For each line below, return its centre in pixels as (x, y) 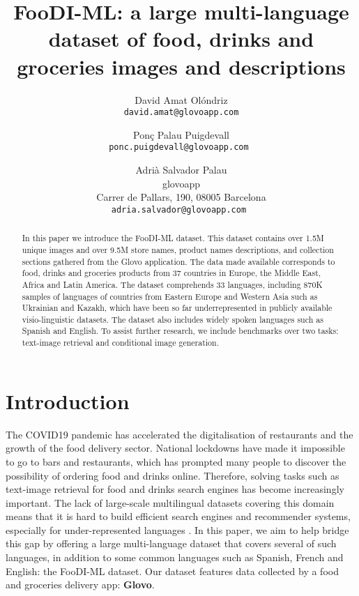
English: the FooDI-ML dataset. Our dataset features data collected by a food (172, 571)
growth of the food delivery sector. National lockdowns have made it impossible (175, 448)
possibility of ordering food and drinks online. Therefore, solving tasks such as (173, 475)
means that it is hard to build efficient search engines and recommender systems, (178, 516)
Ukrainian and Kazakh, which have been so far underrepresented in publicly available (177, 308)
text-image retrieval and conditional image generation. (120, 343)
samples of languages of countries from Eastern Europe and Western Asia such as (170, 296)
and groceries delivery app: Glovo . (80, 584)
